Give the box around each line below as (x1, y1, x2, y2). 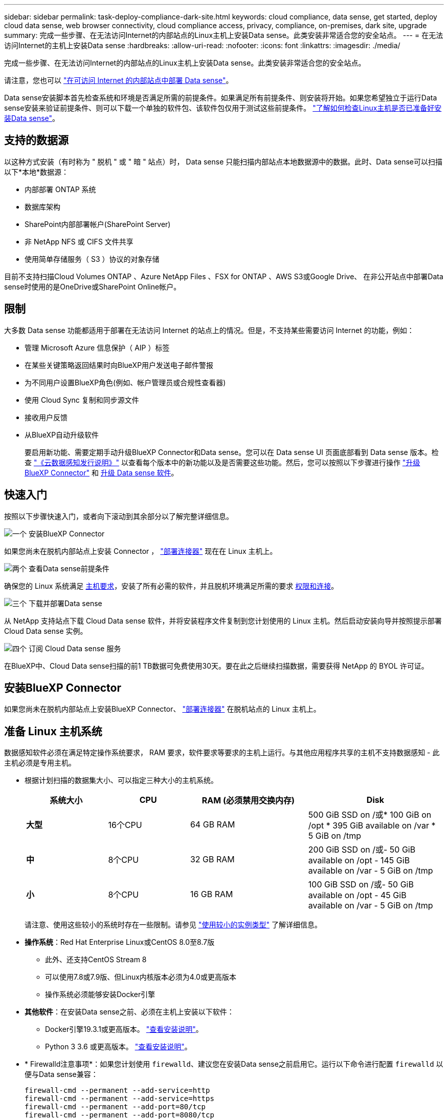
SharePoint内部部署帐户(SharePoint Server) (25, 219, 171, 229)
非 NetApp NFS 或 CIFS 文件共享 (25, 237, 133, 246)
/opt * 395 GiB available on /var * (308, 820, 436, 831)
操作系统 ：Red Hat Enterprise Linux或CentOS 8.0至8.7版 (25, 938, 215, 947)
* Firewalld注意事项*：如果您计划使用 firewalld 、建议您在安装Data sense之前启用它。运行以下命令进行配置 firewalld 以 (25, 1060, 443, 1069)
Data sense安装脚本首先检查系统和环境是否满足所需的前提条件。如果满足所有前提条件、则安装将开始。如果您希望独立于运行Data (4, 93, 437, 102)
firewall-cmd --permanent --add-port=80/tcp (25, 1103, 206, 1111)
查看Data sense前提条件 (28, 564, 109, 573)
